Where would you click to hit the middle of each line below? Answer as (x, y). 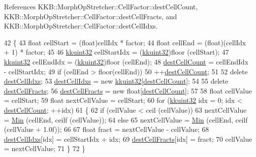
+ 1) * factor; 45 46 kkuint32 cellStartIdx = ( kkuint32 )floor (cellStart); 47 (116, 52)
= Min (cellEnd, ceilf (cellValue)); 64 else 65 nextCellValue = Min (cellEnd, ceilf (126, 119)
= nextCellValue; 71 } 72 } (45, 148)
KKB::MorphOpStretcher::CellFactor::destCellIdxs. (81, 26)
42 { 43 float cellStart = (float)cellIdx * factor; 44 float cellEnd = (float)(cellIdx (125, 42)
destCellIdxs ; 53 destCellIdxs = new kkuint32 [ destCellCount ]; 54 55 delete (116, 81)
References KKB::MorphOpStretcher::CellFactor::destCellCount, (101, 6)
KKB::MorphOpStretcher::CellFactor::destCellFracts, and (91, 16)
